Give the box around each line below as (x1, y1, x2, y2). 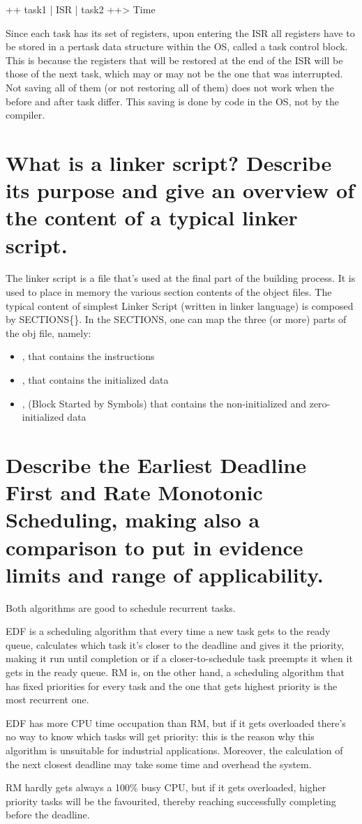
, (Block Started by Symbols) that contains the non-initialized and (22, 396, 306, 410)
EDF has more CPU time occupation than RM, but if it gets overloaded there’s (6, 715, 346, 730)
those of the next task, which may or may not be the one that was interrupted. (6, 66, 343, 81)
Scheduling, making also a (6, 505, 260, 534)
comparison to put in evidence (6, 532, 303, 561)
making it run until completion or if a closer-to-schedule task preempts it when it (6, 651, 353, 666)
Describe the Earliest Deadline (6, 450, 307, 479)
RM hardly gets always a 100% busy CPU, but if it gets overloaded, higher (6, 780, 326, 795)
